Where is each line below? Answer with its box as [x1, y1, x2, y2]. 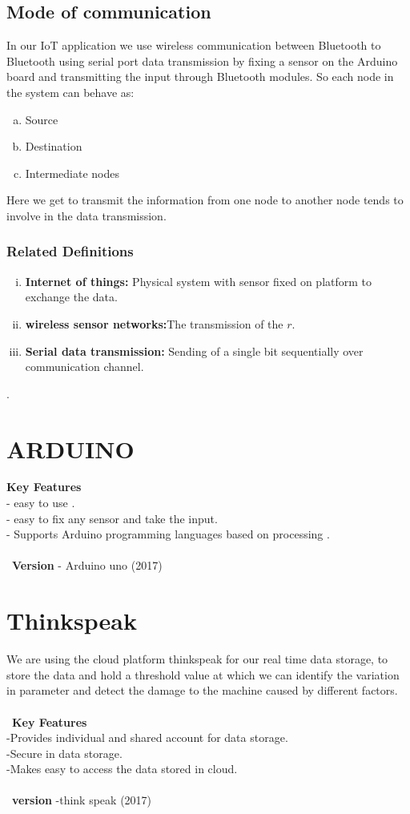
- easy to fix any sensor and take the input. [6, 510, 218, 526]
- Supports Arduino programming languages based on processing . [6, 526, 330, 542]
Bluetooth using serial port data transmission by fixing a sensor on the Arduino [6, 52, 398, 69]
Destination [25, 138, 82, 155]
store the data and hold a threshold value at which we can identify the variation [6, 666, 400, 683]
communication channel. [25, 358, 144, 375]
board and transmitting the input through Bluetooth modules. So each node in [6, 68, 394, 85]
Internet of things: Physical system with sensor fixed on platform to [25, 272, 372, 289]
